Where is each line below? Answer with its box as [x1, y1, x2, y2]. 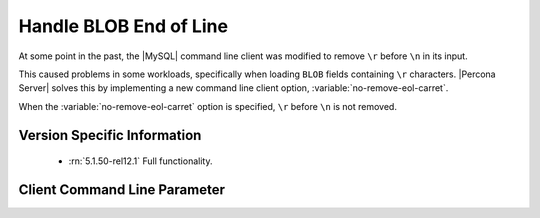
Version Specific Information [18, 126, 202, 144]
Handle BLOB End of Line [18, 15, 229, 37]
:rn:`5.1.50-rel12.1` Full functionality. [68, 155, 213, 167]
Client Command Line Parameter [18, 181, 225, 198]
